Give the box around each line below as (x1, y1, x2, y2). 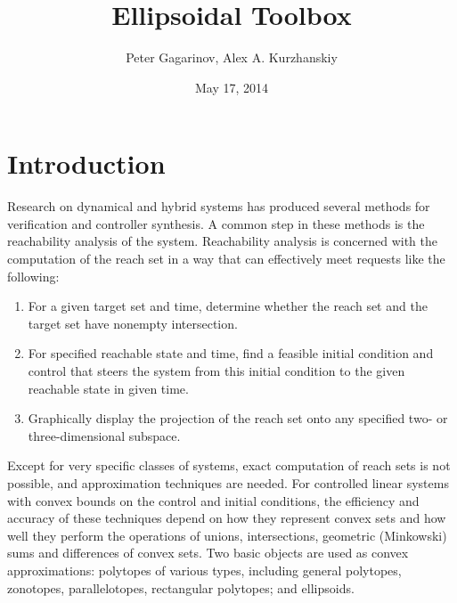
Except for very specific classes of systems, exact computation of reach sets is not (7, 456, 451, 475)
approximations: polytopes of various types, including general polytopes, (7, 560, 402, 579)
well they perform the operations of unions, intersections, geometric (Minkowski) (7, 526, 447, 544)
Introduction (7, 145, 166, 182)
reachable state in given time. (28, 379, 189, 397)
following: (7, 266, 60, 285)
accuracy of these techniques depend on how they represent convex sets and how (7, 509, 446, 527)
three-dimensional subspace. (28, 426, 181, 444)
